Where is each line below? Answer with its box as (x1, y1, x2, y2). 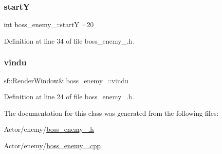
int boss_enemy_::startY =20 (4, 19, 94, 30)
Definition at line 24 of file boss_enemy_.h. (4, 92, 134, 102)
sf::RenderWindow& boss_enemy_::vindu (4, 75, 129, 85)
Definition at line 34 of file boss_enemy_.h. (4, 35, 134, 46)
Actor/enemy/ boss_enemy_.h (4, 124, 94, 134)
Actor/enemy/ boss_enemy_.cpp (4, 140, 101, 150)
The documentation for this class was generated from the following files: (4, 108, 219, 118)
